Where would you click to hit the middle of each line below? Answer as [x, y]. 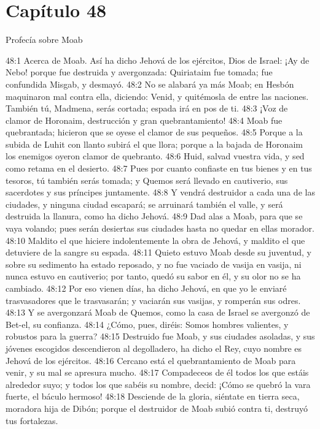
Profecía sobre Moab [44, 40]
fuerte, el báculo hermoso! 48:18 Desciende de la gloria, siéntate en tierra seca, [153, 396]
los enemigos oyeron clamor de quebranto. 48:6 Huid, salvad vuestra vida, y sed [155, 156]
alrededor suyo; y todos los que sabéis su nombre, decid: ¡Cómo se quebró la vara [158, 384]
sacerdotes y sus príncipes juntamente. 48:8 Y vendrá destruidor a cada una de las [160, 192]
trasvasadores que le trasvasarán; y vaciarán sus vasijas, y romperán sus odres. [153, 300]
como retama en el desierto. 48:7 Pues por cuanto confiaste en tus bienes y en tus [159, 168]
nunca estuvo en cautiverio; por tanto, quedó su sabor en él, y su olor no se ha [153, 276]
